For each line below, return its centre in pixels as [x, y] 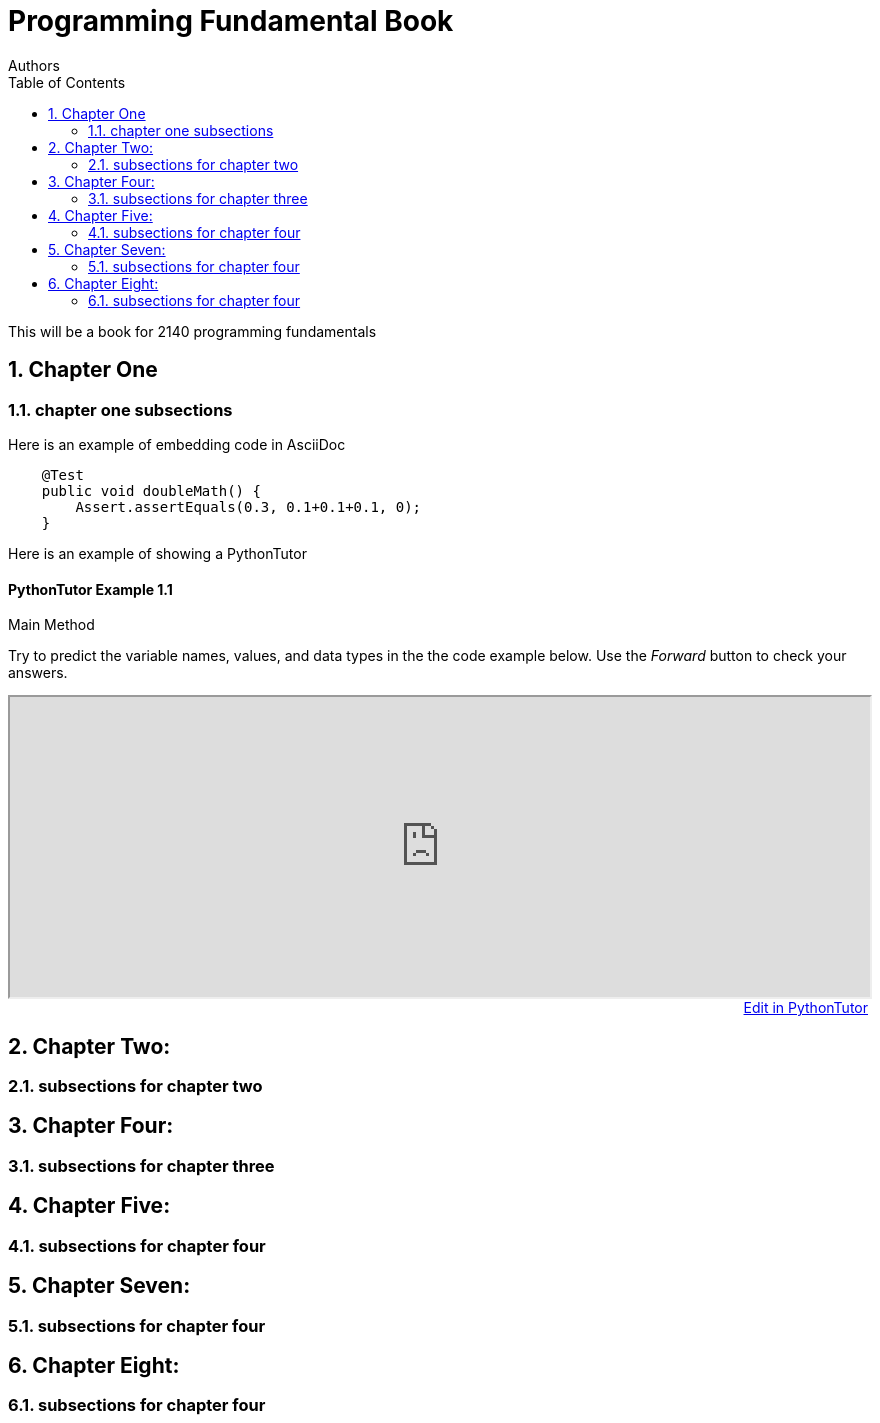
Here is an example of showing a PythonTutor [157, 553]
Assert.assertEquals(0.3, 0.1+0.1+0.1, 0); [248, 506]
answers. [38, 673]
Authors [34, 65]
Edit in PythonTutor [805, 1008]
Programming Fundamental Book [231, 21]
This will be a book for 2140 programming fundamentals [192, 331]
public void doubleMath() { [151, 490]
